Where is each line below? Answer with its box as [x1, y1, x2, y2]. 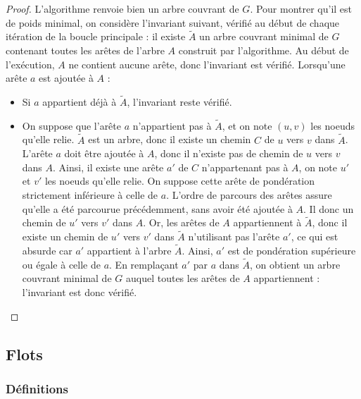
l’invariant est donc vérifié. [22, 285, 137, 300]
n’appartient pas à [132, 118, 212, 133]
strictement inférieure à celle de [22, 188, 158, 202]
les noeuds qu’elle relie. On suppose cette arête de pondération [44, 173, 315, 188]
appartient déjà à [42, 94, 117, 109]
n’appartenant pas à [201, 159, 289, 174]
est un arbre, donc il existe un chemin [88, 132, 251, 147]
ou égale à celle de [22, 257, 101, 271]
